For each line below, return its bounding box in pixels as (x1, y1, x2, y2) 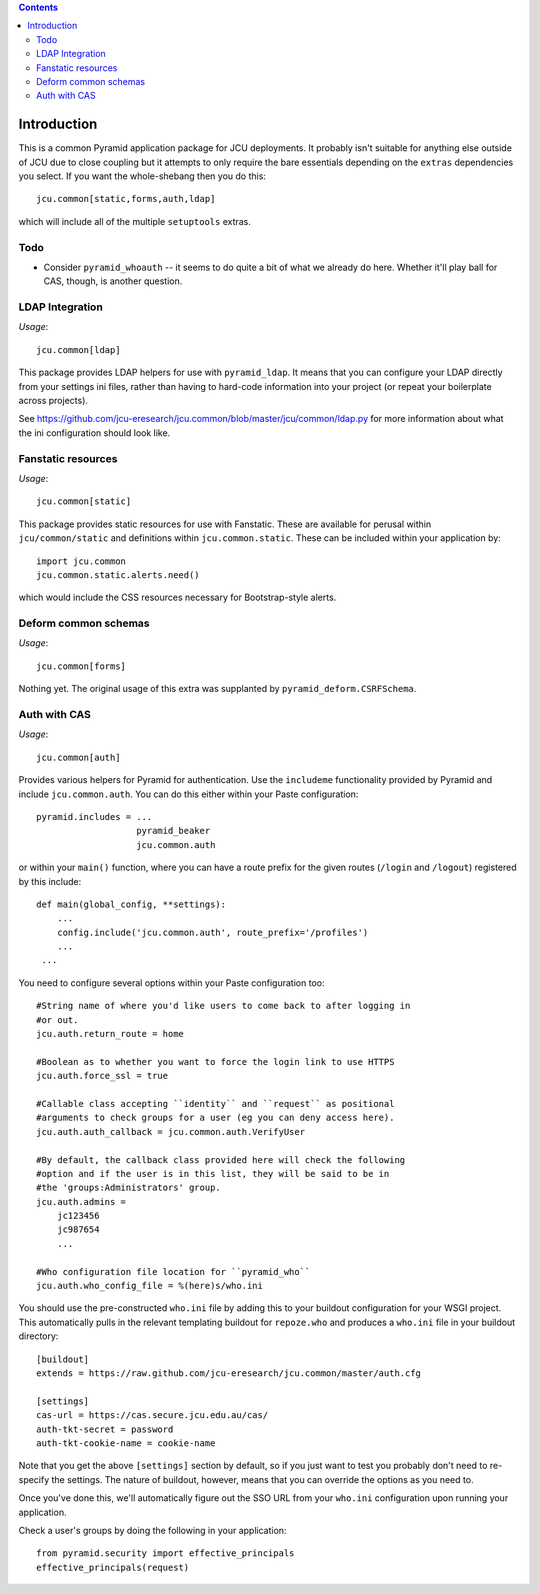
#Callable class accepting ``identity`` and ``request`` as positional (36, 1098, 395, 1109)
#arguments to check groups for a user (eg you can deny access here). (36, 1112, 395, 1124)
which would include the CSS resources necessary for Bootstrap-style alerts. (18, 591, 337, 604)
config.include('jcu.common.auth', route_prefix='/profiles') (56, 926, 369, 938)
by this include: (18, 875, 82, 887)
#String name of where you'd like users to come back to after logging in (36, 1000, 411, 1012)
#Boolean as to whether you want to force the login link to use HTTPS (36, 1056, 395, 1067)
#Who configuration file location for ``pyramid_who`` (36, 1266, 311, 1277)
